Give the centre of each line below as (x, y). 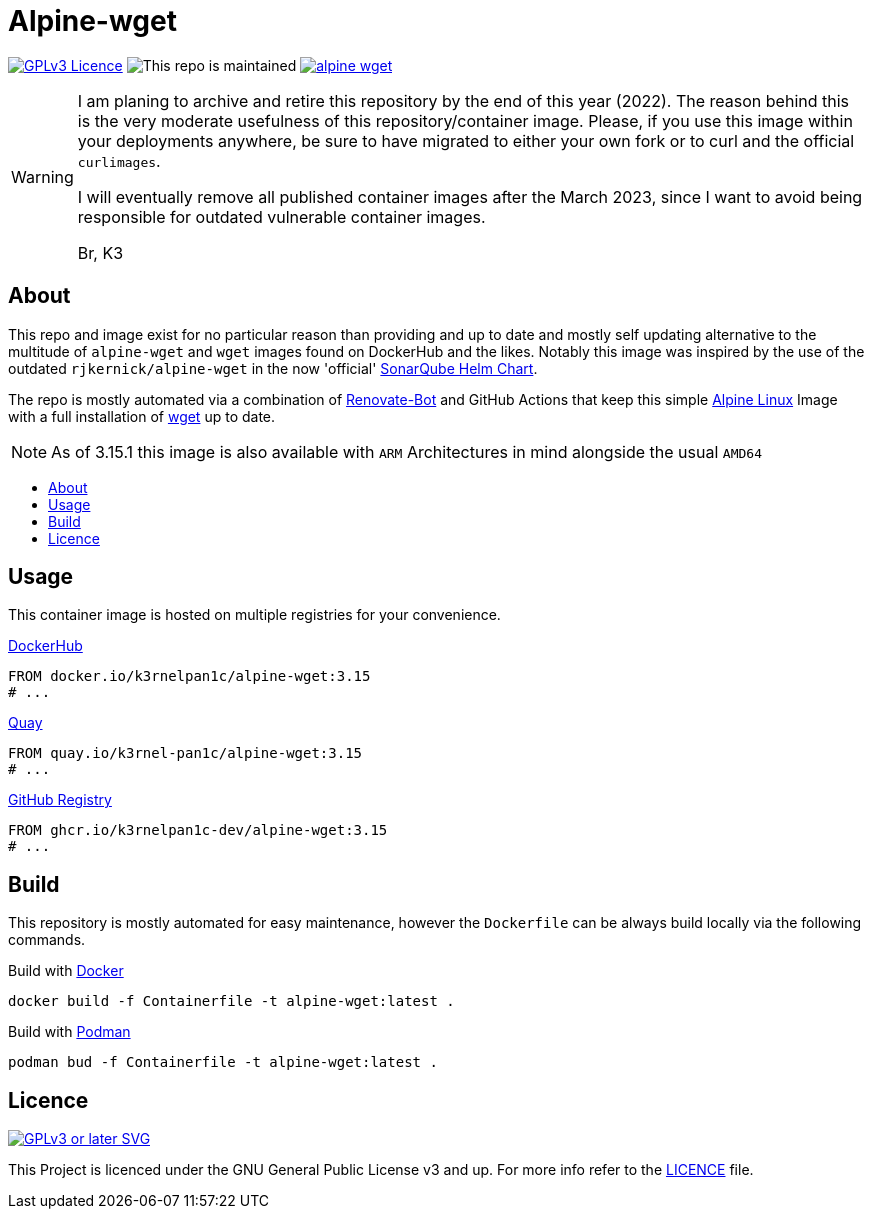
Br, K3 (100, 252)
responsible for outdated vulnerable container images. (281, 216)
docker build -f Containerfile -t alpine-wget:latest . (231, 1001)
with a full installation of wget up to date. (142, 416)
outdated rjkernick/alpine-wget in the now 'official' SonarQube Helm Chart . (273, 368)
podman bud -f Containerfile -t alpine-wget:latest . (223, 1062)
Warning (42, 176)
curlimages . (119, 160)
